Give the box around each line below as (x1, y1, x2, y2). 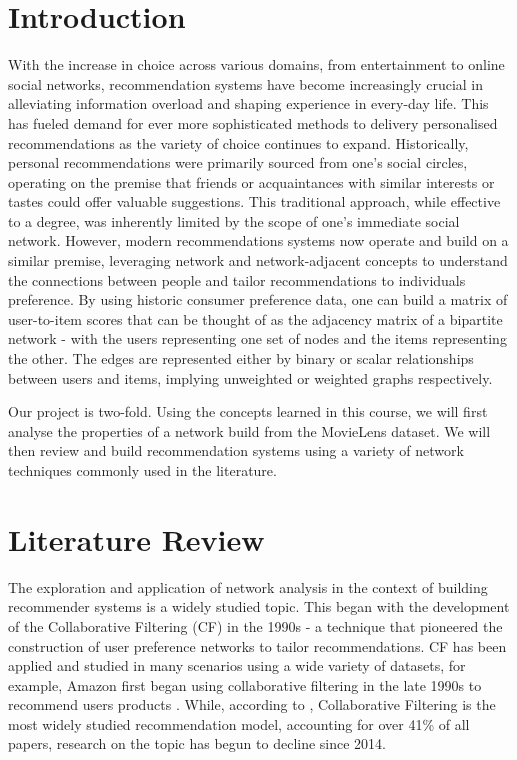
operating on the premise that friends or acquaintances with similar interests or (8, 171, 495, 192)
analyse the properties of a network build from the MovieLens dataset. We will (8, 420, 491, 441)
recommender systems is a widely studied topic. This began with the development (8, 596, 510, 617)
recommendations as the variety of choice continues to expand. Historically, (8, 132, 469, 153)
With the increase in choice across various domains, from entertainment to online (8, 54, 505, 75)
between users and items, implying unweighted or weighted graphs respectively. (8, 367, 493, 388)
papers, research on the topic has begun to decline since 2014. (8, 733, 387, 754)
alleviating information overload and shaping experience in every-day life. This (8, 93, 489, 114)
